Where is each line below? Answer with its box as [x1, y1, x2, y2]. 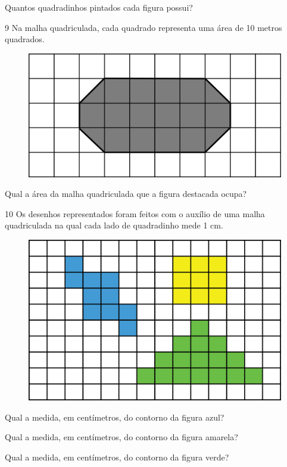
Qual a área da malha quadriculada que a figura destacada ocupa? [5, 187, 247, 200]
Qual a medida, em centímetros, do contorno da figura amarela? [5, 431, 238, 443]
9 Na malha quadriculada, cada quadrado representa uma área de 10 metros [5, 21, 282, 33]
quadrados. [5, 33, 45, 45]
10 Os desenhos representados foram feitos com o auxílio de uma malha [5, 207, 265, 220]
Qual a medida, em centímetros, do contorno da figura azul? [5, 410, 224, 423]
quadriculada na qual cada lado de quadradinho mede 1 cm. [5, 219, 223, 231]
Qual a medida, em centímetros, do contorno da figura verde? [5, 450, 229, 463]
